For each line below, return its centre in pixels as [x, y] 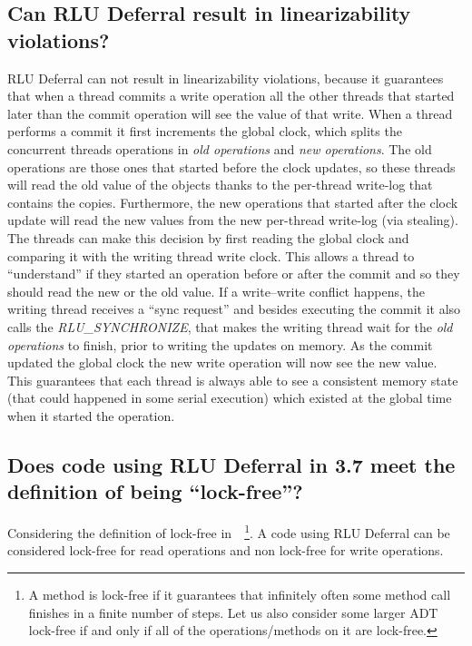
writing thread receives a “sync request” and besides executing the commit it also [234, 309]
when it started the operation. [91, 415]
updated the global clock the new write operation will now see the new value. [222, 362]
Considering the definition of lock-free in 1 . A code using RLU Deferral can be [229, 531]
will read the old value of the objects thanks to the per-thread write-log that [220, 185]
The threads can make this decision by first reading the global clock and [208, 237]
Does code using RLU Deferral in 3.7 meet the [231, 464]
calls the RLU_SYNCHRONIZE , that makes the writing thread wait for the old [230, 326]
